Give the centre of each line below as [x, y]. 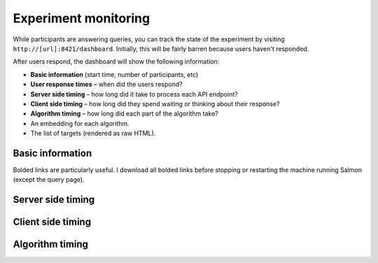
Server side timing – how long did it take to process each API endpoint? [134, 94]
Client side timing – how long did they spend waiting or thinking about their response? [155, 104]
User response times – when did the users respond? [106, 85]
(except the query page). [49, 180]
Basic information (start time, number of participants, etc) [114, 74]
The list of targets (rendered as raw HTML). [93, 134]
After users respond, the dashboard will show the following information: [116, 62]
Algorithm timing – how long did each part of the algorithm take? [124, 114]
